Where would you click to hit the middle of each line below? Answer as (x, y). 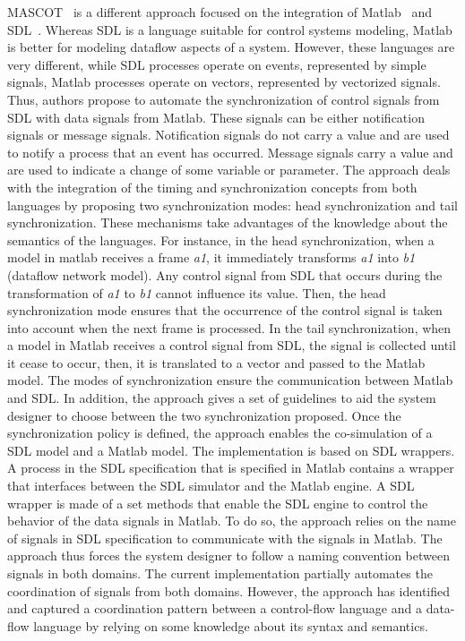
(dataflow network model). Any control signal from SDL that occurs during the (225, 274)
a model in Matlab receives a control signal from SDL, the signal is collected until (232, 345)
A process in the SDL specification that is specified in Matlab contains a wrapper (231, 468)
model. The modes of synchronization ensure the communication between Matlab (230, 380)
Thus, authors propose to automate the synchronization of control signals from (224, 99)
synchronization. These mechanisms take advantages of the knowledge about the (228, 222)
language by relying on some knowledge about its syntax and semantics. (231, 625)
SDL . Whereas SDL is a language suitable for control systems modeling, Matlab (230, 29)
